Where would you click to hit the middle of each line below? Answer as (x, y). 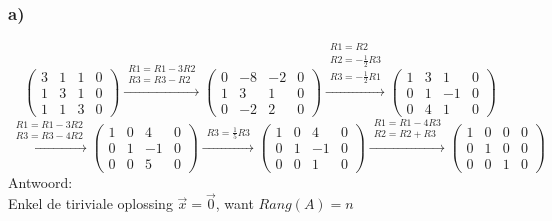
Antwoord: (40, 181)
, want (234, 203)
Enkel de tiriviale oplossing (90, 203)
